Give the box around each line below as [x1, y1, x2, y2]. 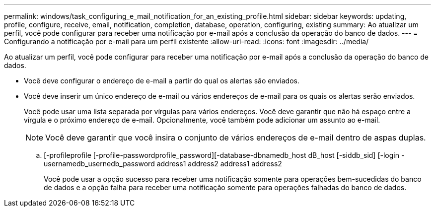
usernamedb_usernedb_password [44, 159, 155, 168]
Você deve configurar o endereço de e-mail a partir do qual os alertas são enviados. [24, 76, 299, 85]
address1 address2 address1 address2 [156, 159, 282, 168]
